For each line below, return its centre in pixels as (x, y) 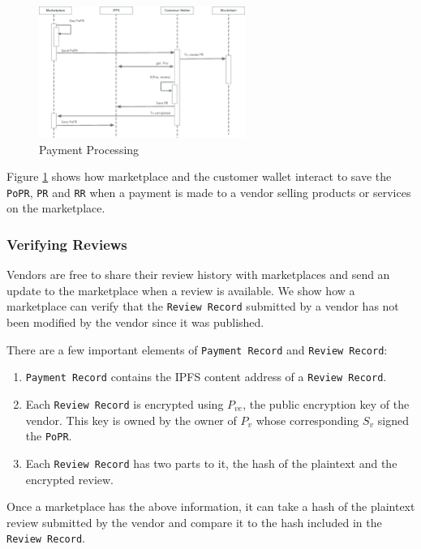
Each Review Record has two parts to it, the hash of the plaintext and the (211, 463)
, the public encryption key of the (326, 403)
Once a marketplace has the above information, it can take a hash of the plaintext (211, 506)
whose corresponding (307, 420)
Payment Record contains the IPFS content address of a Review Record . (206, 377)
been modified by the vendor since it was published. (135, 322)
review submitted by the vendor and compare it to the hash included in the (194, 522)
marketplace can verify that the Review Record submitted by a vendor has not (203, 306)
